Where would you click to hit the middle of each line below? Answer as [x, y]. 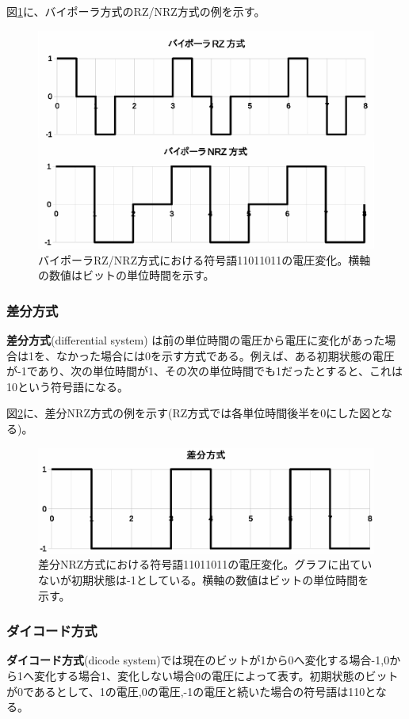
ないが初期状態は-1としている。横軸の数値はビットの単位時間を [204, 580]
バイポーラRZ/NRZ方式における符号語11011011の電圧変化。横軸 [204, 259]
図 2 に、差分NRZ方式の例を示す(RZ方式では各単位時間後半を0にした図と [194, 413]
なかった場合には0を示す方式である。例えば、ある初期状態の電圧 [225, 355]
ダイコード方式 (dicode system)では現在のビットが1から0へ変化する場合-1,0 [198, 660]
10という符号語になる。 [67, 386]
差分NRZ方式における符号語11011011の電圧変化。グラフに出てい [205, 564]
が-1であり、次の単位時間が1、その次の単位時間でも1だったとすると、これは [204, 371]
